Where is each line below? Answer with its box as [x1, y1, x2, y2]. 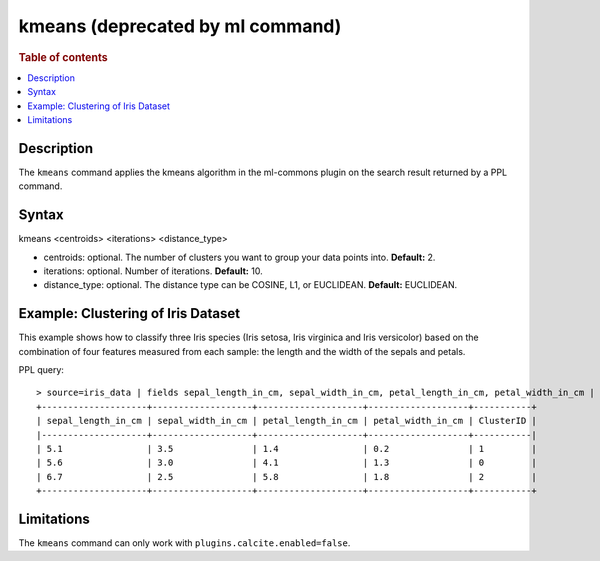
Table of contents [18, 50, 109, 64]
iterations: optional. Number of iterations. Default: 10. [43, 265, 264, 277]
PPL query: [18, 364, 65, 376]
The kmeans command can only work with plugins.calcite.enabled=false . [18, 537, 351, 549]
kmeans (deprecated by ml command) [18, 15, 342, 37]
